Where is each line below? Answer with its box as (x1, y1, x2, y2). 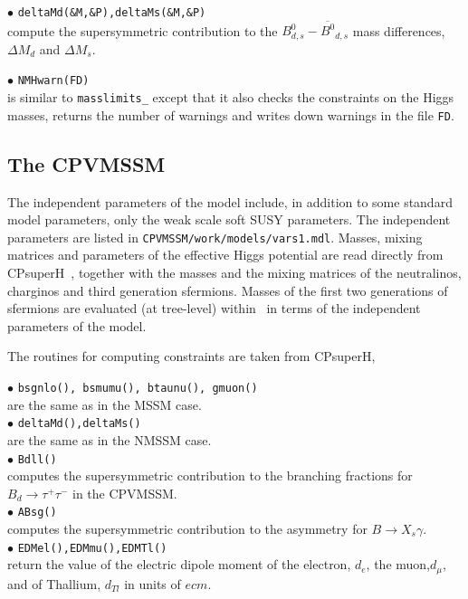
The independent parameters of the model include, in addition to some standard (7, 192, 453, 211)
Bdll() (17, 452, 57, 466)
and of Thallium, (7, 574, 101, 593)
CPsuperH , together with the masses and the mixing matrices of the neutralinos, (7, 263, 462, 282)
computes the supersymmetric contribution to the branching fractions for (7, 466, 413, 485)
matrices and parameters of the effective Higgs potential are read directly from (7, 245, 444, 264)
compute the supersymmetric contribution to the (7, 21, 278, 40)
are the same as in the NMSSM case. (7, 430, 212, 449)
